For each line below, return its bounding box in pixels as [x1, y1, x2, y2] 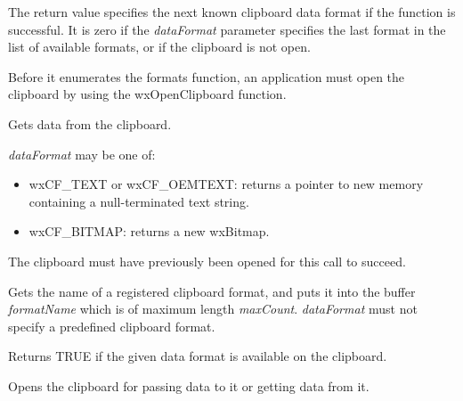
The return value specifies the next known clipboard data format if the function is [8, 3, 456, 20]
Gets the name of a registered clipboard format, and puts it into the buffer [8, 282, 416, 300]
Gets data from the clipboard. [8, 114, 172, 133]
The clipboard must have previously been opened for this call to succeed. [8, 251, 406, 270]
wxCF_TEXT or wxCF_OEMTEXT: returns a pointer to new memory [28, 175, 424, 193]
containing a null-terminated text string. [28, 192, 249, 210]
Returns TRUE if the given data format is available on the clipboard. [8, 347, 387, 365]
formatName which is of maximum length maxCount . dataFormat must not [8, 299, 418, 318]
